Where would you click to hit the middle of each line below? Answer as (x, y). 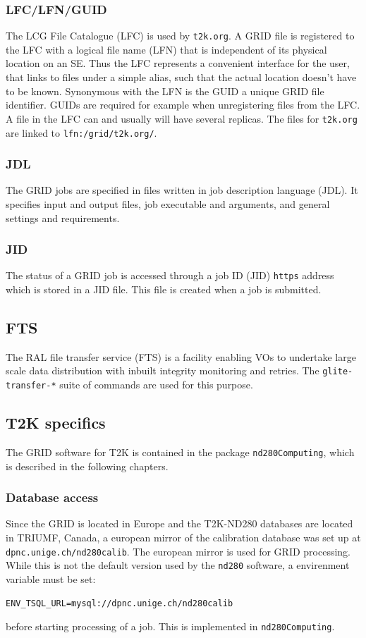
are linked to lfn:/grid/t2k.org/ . (81, 132)
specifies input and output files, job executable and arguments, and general (168, 203)
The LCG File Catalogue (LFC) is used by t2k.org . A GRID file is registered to (180, 36)
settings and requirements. (63, 217)
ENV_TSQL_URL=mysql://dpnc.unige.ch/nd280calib (120, 603)
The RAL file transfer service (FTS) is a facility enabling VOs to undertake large (181, 356)
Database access (52, 497)
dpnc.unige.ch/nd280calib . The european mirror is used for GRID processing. (178, 551)
